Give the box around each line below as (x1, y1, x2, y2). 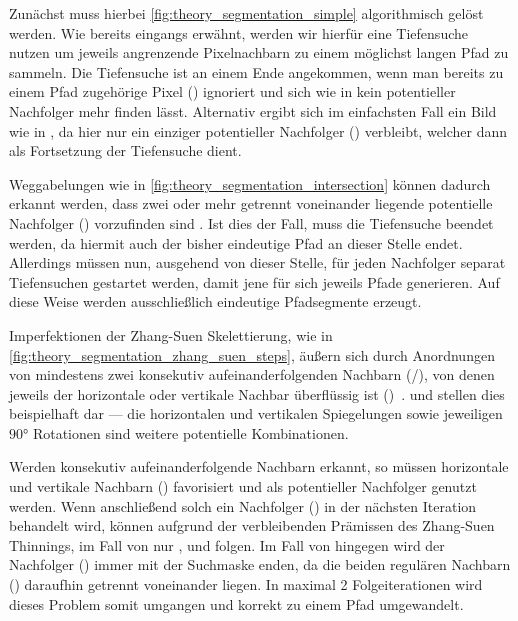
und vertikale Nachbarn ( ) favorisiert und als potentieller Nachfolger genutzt (9, 476, 477, 497)
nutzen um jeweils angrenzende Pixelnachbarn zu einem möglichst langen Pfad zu (9, 42, 509, 63)
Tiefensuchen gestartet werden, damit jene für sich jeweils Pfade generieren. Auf (9, 271, 500, 292)
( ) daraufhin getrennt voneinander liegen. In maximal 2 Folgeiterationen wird (9, 574, 483, 595)
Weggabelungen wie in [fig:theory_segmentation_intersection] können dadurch (9, 173, 491, 194)
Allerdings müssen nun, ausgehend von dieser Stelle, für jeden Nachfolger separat (9, 252, 506, 273)
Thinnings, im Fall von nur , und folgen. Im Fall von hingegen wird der (9, 534, 445, 555)
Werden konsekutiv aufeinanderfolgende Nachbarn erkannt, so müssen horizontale (9, 456, 509, 477)
